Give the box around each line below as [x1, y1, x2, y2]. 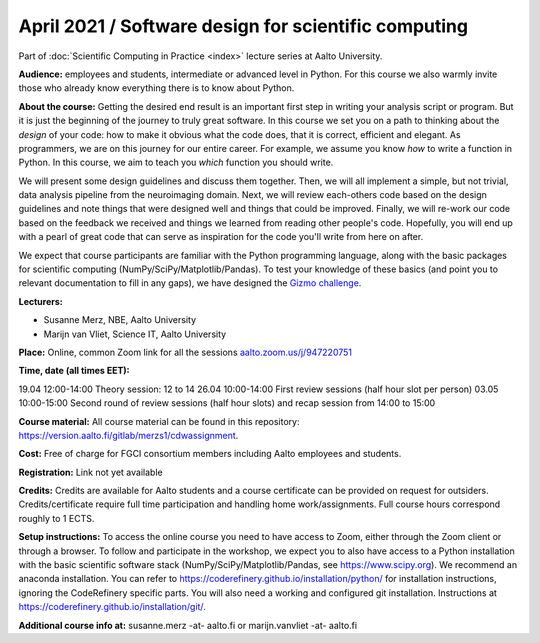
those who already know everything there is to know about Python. [18, 82, 295, 94]
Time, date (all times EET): [18, 365, 130, 377]
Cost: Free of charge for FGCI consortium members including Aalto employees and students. [18, 448, 402, 460]
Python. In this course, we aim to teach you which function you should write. [18, 156, 334, 169]
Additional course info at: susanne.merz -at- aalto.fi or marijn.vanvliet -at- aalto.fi [18, 619, 358, 631]
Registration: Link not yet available [18, 466, 164, 478]
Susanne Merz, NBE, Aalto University [43, 314, 197, 326]
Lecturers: [18, 295, 64, 307]
